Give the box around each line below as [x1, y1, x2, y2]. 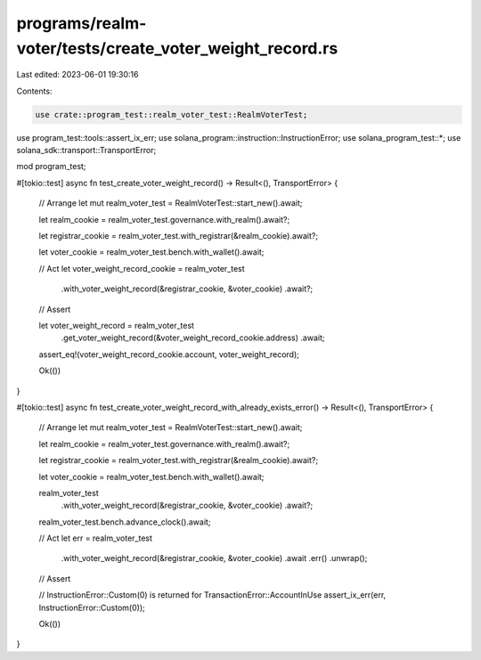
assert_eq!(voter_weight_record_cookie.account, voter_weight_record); [38, 348, 300, 360]
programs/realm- [16, 13, 147, 33]
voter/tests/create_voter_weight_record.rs [16, 38, 338, 58]
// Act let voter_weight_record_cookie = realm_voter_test [38, 263, 245, 273]
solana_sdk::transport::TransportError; [16, 145, 157, 156]
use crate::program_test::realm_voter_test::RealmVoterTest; [35, 110, 308, 119]
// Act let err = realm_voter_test [38, 533, 153, 543]
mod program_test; [16, 161, 86, 172]
